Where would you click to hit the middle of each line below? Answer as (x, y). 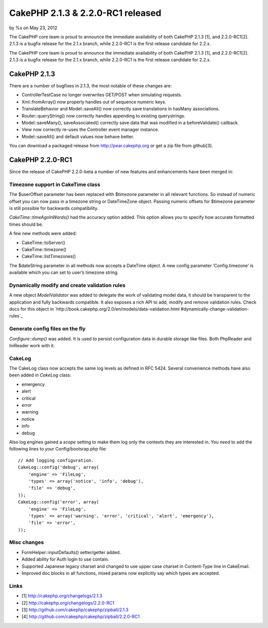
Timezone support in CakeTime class (55, 185)
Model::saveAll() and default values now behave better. (78, 136)
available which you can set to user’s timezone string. (64, 272)
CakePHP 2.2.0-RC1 (41, 159)
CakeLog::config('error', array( (59, 502)
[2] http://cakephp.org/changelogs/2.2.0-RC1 (68, 603)
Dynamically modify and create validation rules (67, 285)
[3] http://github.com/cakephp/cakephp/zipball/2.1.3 (75, 610)
